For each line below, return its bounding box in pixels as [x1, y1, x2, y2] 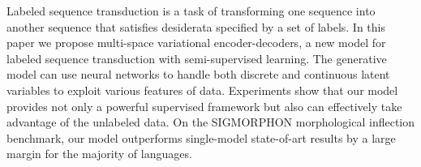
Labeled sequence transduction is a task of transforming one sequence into [6, 2, 376, 19]
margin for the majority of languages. [6, 145, 192, 162]
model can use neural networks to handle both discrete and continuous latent [6, 66, 390, 83]
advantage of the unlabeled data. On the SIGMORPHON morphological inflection [6, 113, 415, 131]
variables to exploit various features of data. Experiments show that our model [6, 81, 398, 98]
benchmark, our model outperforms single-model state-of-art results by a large [6, 129, 396, 146]
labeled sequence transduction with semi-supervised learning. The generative [6, 49, 387, 66]
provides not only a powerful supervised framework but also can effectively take [6, 97, 402, 114]
